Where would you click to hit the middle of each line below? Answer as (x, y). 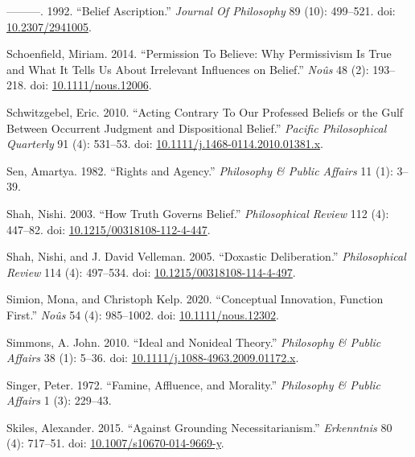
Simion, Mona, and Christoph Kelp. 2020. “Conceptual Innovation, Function (195, 299)
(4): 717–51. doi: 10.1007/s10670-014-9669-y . (115, 443)
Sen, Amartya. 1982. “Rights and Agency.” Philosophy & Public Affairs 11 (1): (200, 170)
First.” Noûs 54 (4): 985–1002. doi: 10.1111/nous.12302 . (143, 314)
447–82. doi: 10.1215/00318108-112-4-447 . (109, 229)
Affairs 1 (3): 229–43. (59, 400)
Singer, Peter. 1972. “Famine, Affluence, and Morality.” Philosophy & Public (194, 384)
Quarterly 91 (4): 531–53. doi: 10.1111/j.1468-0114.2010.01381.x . (165, 144)
